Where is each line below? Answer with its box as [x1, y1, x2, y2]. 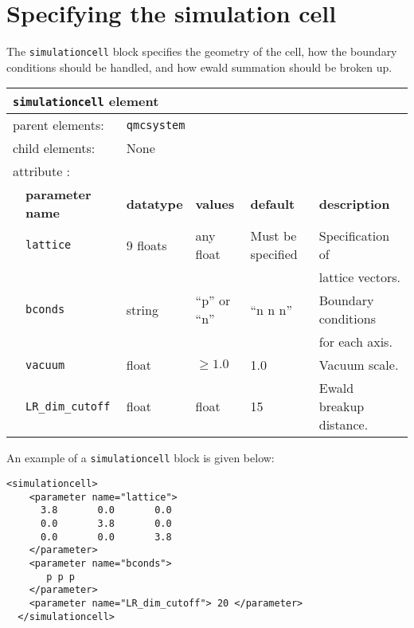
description [318, 194, 390, 213]
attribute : [13, 162, 71, 181]
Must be [250, 226, 297, 245]
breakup [318, 397, 365, 416]
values [195, 194, 235, 213]
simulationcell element [13, 92, 159, 111]
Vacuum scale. [318, 355, 399, 375]
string [126, 300, 158, 319]
